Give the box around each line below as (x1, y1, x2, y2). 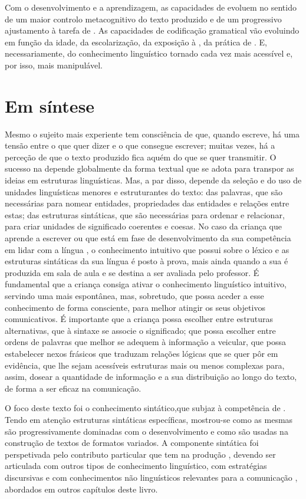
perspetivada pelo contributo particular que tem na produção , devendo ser (5, 448, 276, 460)
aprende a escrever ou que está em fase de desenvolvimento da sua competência (5, 232, 291, 244)
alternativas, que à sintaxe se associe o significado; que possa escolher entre (5, 324, 276, 336)
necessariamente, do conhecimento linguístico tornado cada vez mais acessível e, (5, 47, 293, 60)
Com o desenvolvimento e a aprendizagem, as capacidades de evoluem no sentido (5, 1, 297, 13)
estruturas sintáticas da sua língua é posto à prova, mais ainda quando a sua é (5, 255, 288, 267)
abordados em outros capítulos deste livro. (5, 482, 158, 495)
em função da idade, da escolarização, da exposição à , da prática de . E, (5, 35, 267, 48)
